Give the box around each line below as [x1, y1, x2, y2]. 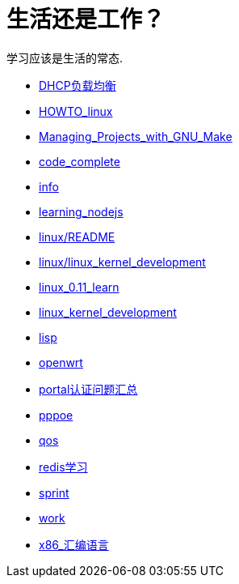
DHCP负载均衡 [39, 78, 116, 92]
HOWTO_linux [39, 104, 113, 118]
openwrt [39, 355, 83, 369]
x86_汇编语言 [39, 537, 109, 552]
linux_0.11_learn [39, 279, 119, 294]
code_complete [39, 154, 120, 168]
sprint [39, 485, 69, 500]
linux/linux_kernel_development [39, 254, 206, 269]
